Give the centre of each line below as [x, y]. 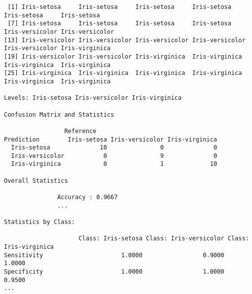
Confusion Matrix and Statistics [59, 114]
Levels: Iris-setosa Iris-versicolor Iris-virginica [93, 98]
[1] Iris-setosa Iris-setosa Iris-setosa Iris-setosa [120, 7]
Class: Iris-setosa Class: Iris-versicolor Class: [164, 239]
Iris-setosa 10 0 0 [114, 148]
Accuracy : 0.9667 [88, 197]
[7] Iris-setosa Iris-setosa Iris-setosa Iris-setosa [120, 24]
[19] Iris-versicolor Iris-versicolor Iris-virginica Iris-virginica [123, 56]
